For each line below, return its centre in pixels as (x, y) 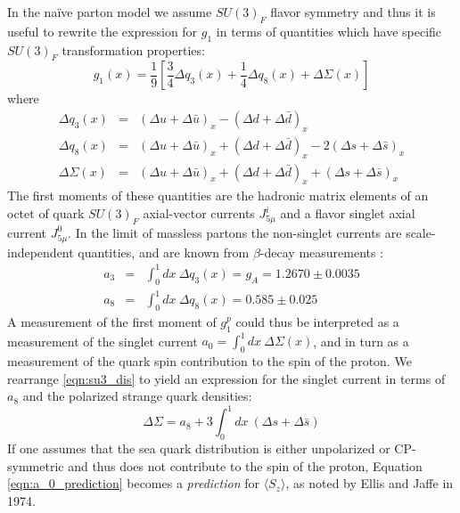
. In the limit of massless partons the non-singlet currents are (235, 232)
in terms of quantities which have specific (329, 31)
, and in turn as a (361, 341)
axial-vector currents (199, 213)
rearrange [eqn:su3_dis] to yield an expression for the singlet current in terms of (226, 378)
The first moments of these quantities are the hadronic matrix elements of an (218, 195)
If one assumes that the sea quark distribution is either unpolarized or (199, 448)
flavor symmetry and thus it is (353, 12)
